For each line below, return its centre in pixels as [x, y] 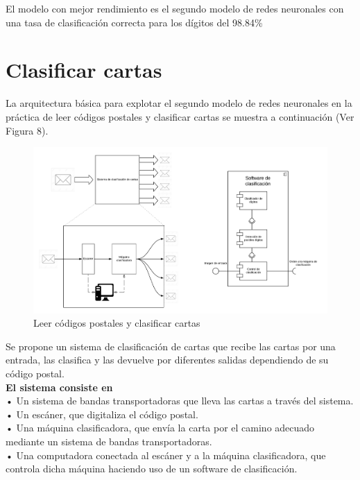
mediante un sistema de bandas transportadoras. [109, 441]
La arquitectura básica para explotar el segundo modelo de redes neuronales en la [179, 103]
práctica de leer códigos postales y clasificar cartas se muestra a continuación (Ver [180, 116]
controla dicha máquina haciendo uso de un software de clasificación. [152, 469]
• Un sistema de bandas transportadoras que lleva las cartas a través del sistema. [180, 401]
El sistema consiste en [59, 387]
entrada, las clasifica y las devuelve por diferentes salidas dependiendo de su [167, 360]
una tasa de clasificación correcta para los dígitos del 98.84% [134, 22]
